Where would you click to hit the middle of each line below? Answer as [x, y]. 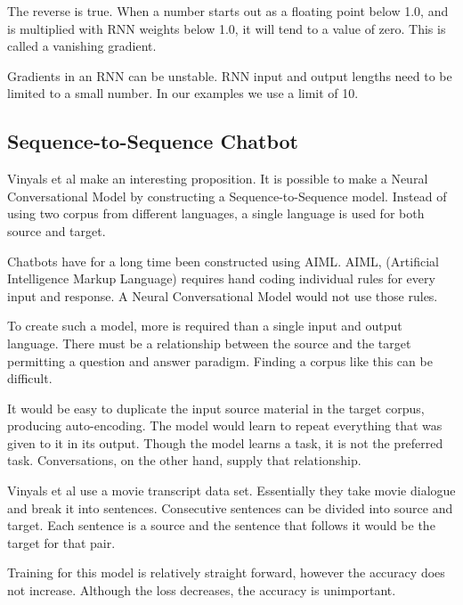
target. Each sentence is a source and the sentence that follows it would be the [221, 525]
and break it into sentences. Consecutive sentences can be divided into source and [230, 507]
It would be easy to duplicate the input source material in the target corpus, [216, 408]
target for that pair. [61, 542]
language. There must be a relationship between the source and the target [209, 343]
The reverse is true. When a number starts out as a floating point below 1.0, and [228, 11]
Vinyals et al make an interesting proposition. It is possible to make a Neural [218, 179]
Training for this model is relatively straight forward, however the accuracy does [226, 572]
